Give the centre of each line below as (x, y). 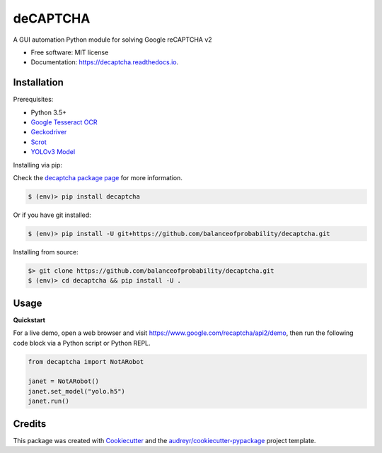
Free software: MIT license (70, 52)
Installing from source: (46, 252)
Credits (30, 424)
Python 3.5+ (49, 112)
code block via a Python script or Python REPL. (82, 343)
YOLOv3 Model (53, 152)
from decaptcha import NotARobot (86, 361)
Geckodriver (49, 132)
